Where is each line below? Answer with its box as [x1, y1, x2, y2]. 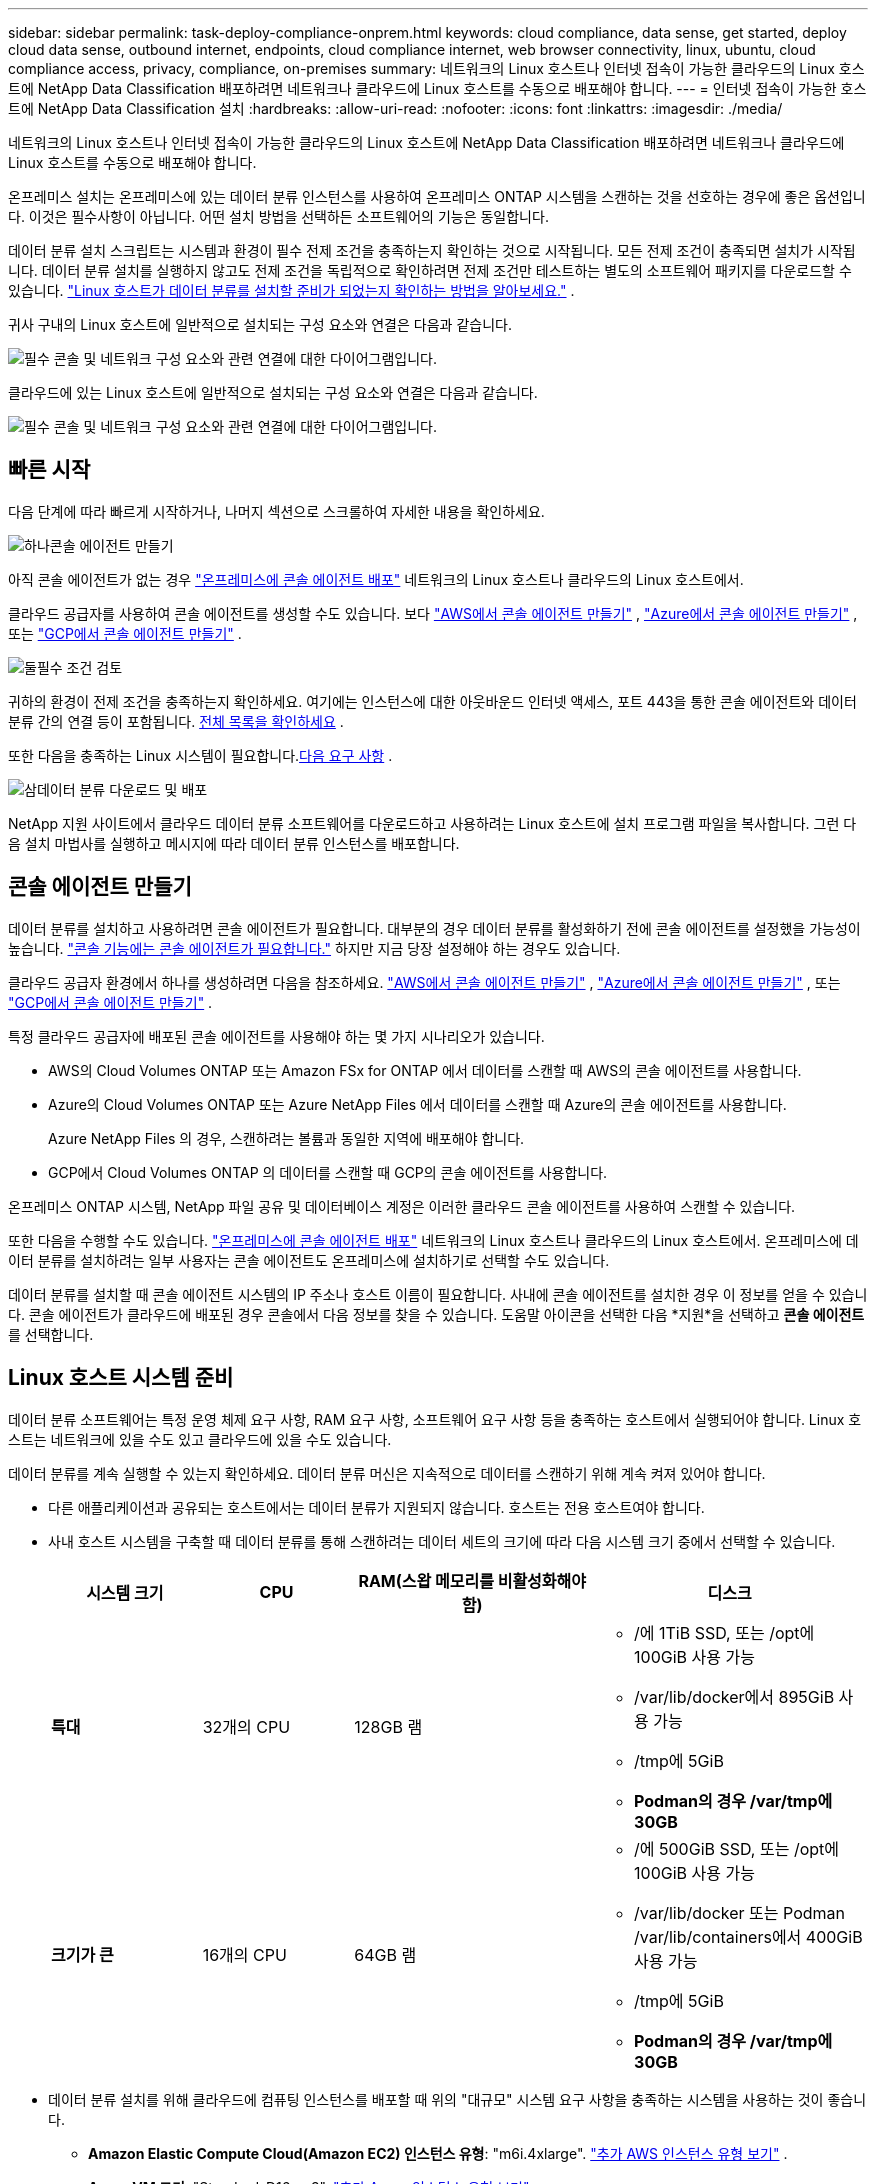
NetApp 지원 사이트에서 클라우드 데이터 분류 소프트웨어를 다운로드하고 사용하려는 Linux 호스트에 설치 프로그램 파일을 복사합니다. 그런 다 [8, 814, 857, 832]
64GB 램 [354, 1944, 417, 1965]
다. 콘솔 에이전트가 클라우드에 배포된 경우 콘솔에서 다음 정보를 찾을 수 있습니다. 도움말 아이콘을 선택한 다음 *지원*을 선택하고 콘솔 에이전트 [8, 1305, 865, 1323]
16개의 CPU [202, 1944, 287, 1965]
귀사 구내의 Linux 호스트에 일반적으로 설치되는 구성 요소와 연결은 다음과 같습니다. [8, 316, 512, 333]
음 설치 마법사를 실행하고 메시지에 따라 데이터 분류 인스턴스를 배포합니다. [8, 834, 460, 852]
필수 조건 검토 [36, 658, 123, 676]
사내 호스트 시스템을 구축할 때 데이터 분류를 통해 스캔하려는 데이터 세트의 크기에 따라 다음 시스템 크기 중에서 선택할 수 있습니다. [48, 1532, 836, 1550]
